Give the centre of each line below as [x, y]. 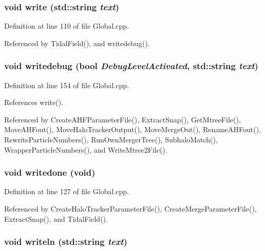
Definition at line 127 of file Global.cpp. [67, 191]
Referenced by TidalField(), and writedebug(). [77, 43]
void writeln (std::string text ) [66, 242]
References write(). [34, 102]
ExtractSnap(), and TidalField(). [56, 218]
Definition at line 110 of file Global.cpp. [67, 26]
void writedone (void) [50, 172]
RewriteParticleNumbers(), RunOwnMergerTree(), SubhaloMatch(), [111, 139]
